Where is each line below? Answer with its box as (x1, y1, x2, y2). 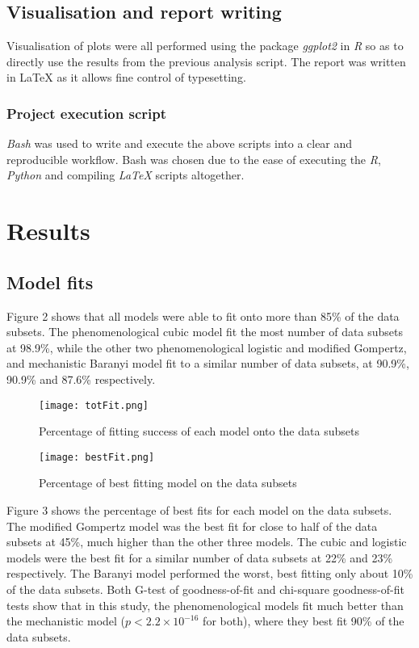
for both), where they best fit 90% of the (203, 612, 404, 629)
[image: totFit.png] (39, 399, 149, 411)
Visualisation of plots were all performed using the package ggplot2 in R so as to (6, 37, 404, 54)
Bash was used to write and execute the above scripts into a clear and (6, 135, 353, 152)
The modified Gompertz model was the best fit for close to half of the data (6, 517, 378, 534)
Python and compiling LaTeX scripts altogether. (6, 166, 245, 183)
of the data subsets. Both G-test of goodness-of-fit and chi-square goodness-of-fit (6, 581, 404, 597)
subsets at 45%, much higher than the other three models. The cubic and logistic (6, 533, 407, 550)
